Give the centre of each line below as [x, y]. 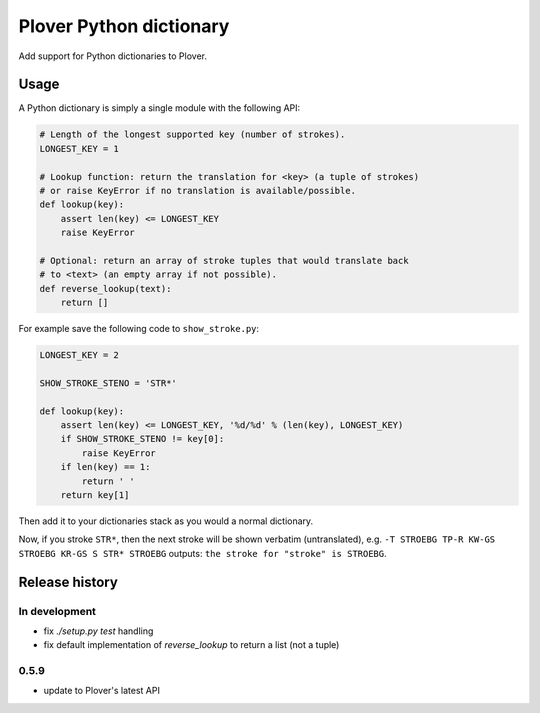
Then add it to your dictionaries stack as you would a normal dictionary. [166, 521]
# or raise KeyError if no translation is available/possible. [198, 190]
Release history [68, 581]
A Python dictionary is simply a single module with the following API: [159, 108]
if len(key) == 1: [105, 467]
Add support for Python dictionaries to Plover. [112, 56]
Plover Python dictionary [124, 26]
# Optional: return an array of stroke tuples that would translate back [224, 260]
